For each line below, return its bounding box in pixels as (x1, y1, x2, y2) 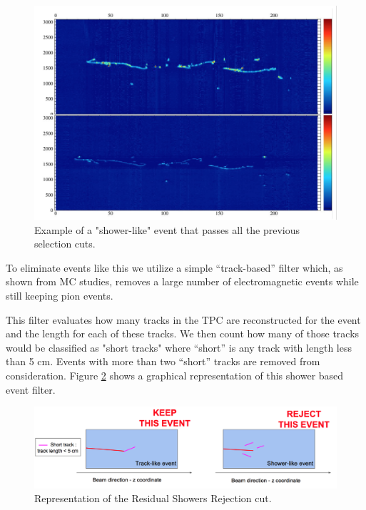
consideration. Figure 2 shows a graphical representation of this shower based (6, 368, 344, 383)
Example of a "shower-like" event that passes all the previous (34, 222, 300, 237)
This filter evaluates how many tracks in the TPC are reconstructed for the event (6, 312, 361, 327)
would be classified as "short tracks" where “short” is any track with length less (6, 340, 352, 355)
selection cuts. (34, 236, 96, 251)
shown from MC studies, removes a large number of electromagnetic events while (6, 274, 359, 289)
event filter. (6, 382, 56, 397)
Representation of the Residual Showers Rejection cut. (34, 491, 272, 506)
